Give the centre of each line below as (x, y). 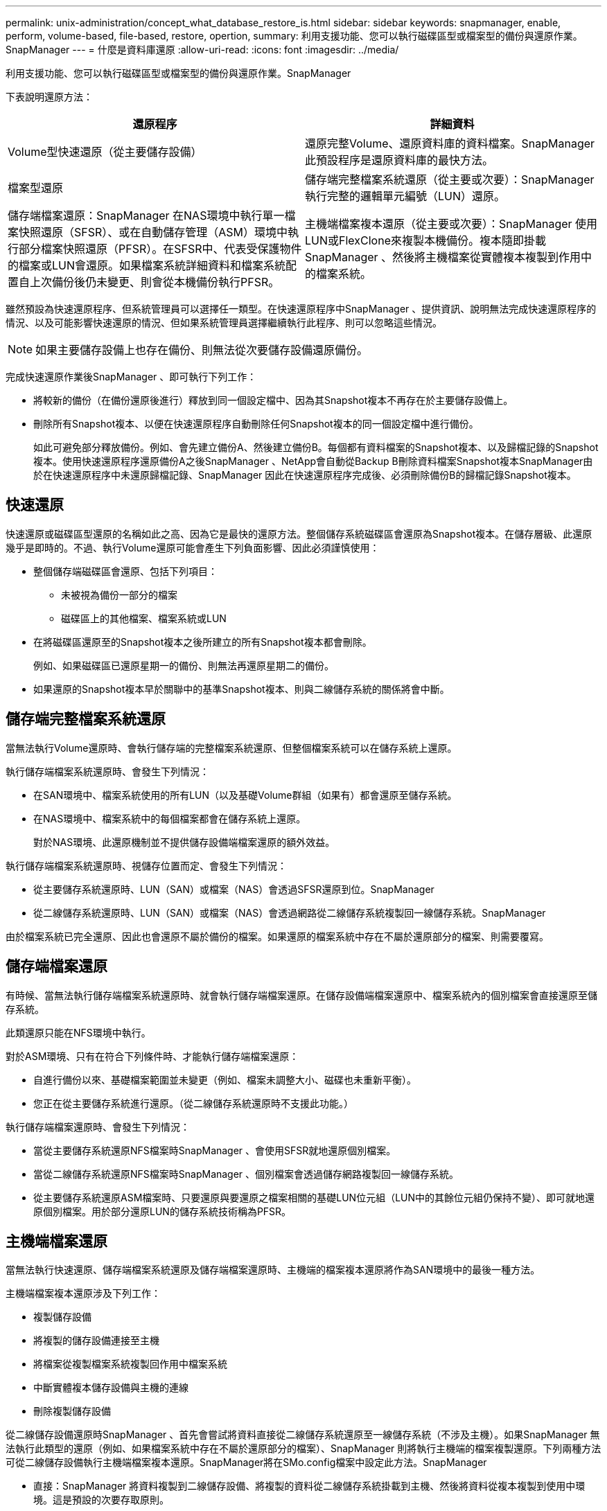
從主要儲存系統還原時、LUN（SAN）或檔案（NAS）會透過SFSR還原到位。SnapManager (234, 889)
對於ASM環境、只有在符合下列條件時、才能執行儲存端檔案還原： (152, 1056)
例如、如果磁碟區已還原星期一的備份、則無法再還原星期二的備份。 (184, 665)
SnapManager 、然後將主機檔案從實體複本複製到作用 (443, 257)
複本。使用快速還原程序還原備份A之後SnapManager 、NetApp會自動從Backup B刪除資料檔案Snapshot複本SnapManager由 (313, 461)
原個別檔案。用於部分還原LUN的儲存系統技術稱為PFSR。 (162, 1211)
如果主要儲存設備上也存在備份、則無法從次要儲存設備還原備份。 (202, 350)
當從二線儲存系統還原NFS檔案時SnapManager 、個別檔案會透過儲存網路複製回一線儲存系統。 (246, 1174)
